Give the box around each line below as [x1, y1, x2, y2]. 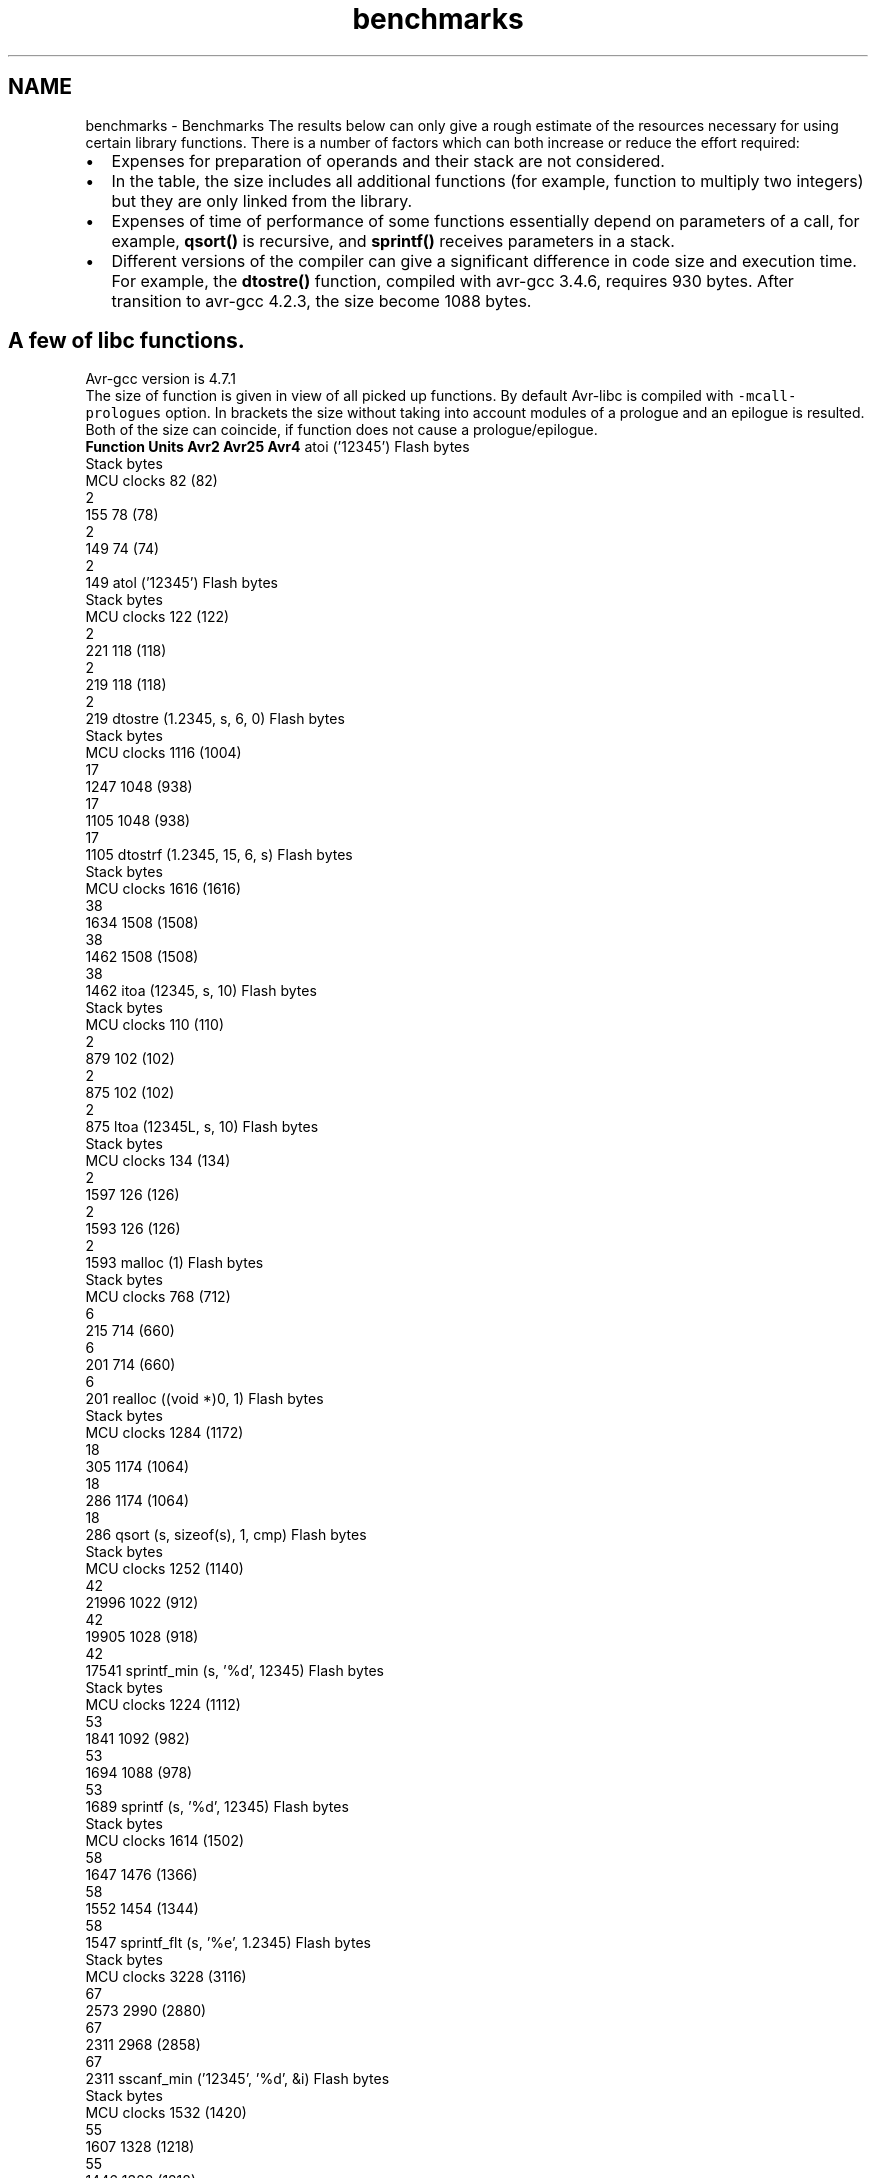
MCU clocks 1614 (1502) [85, 1832, 245, 1850]
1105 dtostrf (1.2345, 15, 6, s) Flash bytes [85, 846, 353, 864]
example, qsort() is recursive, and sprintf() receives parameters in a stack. [111, 230, 675, 251]
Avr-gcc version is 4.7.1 [85, 370, 236, 388]
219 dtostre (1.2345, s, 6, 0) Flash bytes [85, 710, 345, 728]
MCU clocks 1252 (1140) [85, 1560, 244, 1578]
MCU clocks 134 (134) [85, 1152, 231, 1170]
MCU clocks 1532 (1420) [85, 2104, 247, 2122]
